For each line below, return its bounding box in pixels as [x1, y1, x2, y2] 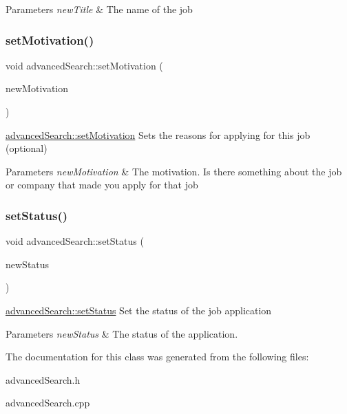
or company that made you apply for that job [6, 177, 198, 192]
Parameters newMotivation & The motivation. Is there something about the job [6, 164, 342, 178]
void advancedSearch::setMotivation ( [6, 58, 163, 72]
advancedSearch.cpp [6, 395, 90, 410]
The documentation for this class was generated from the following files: [6, 349, 309, 364]
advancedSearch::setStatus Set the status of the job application [6, 303, 272, 317]
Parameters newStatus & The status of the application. [6, 326, 238, 340]
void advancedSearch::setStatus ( [6, 234, 144, 248]
